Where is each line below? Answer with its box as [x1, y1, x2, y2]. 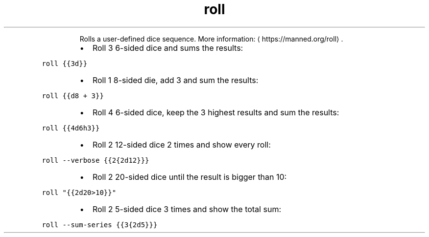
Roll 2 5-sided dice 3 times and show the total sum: [92, 204, 282, 214]
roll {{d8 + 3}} [42, 91, 104, 100]
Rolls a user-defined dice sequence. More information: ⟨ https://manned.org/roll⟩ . [79, 34, 343, 43]
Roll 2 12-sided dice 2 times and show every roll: [92, 139, 271, 150]
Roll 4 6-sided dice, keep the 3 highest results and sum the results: [92, 107, 339, 117]
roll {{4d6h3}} [42, 124, 100, 132]
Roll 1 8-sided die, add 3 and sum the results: [92, 75, 259, 85]
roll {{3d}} [42, 59, 88, 67]
